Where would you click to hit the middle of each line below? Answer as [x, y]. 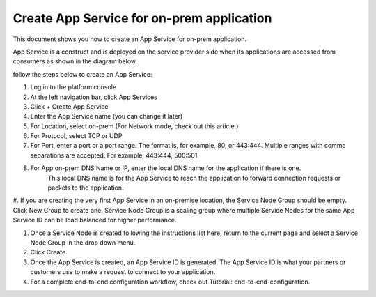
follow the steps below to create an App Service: [83, 74]
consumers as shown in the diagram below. [75, 61]
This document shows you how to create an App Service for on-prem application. [130, 39]
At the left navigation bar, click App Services [94, 97]
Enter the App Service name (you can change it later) [107, 116]
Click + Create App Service [69, 106]
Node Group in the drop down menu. [83, 242]
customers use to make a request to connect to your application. [123, 272]
